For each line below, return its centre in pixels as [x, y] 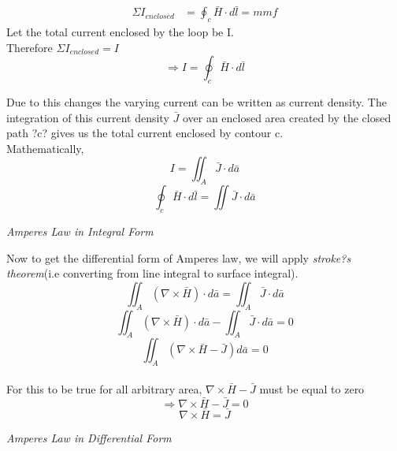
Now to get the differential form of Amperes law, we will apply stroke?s [179, 257]
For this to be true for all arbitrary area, [104, 388]
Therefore [30, 47]
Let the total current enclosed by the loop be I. [120, 32]
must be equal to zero [312, 388]
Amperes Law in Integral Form [80, 231]
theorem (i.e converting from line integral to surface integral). [152, 273]
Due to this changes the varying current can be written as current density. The [197, 102]
